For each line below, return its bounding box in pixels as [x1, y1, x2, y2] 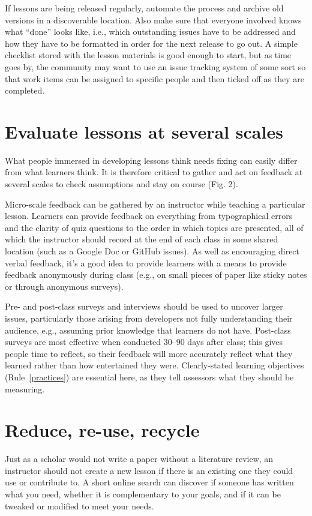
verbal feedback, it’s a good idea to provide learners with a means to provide [5, 256, 287, 269]
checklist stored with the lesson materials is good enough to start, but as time [5, 49, 292, 61]
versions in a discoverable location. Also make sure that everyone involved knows [5, 13, 302, 26]
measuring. [5, 382, 45, 395]
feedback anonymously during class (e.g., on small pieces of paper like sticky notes [5, 268, 307, 281]
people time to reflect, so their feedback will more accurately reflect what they [5, 347, 293, 359]
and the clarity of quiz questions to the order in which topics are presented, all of [5, 221, 304, 233]
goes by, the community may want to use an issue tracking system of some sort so [5, 60, 306, 73]
